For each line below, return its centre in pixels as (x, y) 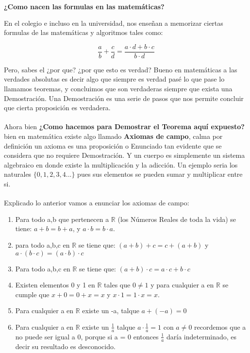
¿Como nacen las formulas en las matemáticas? (84, 6)
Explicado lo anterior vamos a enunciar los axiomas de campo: (97, 203)
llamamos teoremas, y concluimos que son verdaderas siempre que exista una (118, 89)
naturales (18, 174)
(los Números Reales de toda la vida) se (177, 219)
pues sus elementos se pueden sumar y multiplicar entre (160, 174)
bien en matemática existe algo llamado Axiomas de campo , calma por (113, 136)
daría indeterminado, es (201, 336)
